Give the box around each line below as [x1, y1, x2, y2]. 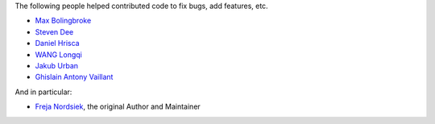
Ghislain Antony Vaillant [35, 72, 114, 82]
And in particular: [14, 87, 72, 97]
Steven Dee [35, 27, 74, 36]
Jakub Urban [35, 60, 79, 70]
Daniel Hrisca [35, 39, 80, 48]
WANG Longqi [35, 49, 82, 60]
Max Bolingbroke [35, 16, 92, 26]
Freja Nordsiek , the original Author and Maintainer [35, 101, 201, 112]
